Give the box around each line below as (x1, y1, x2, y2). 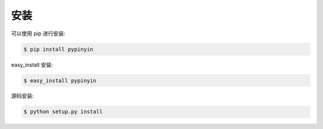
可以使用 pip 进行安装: (11, 30, 66, 37)
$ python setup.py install (23, 108, 103, 115)
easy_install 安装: (11, 61, 53, 68)
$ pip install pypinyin (23, 45, 94, 53)
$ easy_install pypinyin (23, 77, 97, 84)
